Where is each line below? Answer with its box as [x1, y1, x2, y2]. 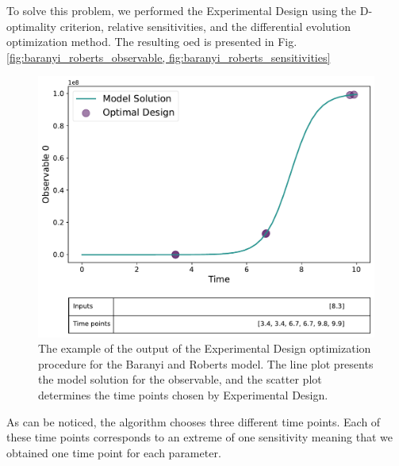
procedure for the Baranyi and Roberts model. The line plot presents [38, 355, 374, 372]
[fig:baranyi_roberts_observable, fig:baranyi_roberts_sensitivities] [6, 48, 331, 65]
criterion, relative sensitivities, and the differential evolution [59, 17, 351, 34]
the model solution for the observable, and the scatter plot [38, 371, 322, 388]
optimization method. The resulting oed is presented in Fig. [6, 33, 297, 50]
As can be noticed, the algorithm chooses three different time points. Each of [6, 413, 381, 430]
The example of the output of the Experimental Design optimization [38, 340, 371, 357]
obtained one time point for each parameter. [6, 444, 221, 460]
